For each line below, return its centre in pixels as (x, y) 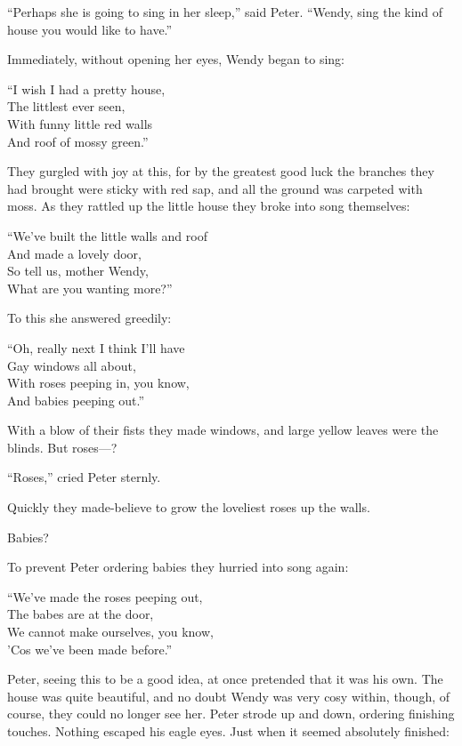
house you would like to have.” (90, 29)
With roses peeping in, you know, (98, 383)
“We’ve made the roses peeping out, (105, 596)
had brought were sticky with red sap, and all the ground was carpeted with (215, 188)
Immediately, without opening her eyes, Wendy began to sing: (176, 59)
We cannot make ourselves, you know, (110, 632)
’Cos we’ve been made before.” (90, 649)
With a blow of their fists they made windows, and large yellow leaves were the (223, 430)
